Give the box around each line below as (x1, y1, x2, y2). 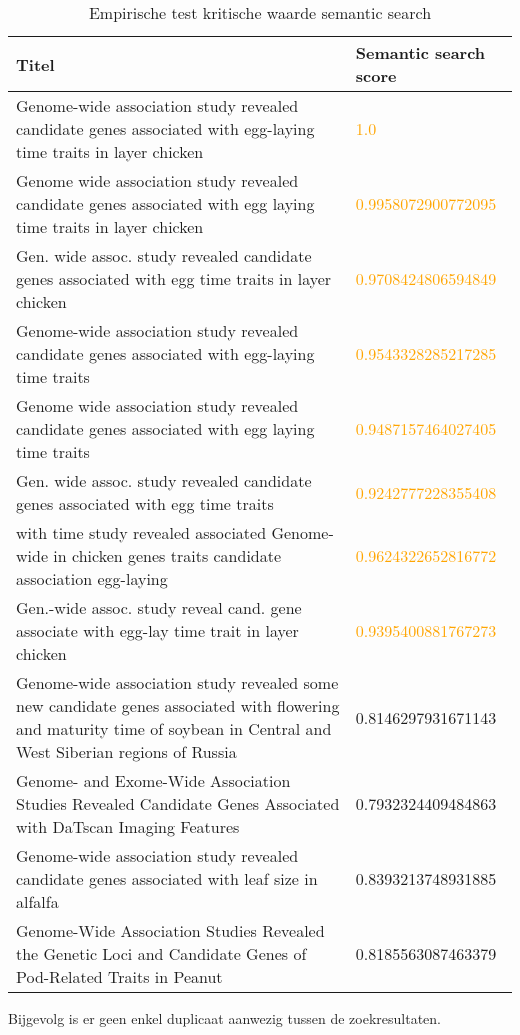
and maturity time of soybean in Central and (16, 717, 332, 740)
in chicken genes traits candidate (53, 544, 282, 567)
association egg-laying (16, 567, 168, 590)
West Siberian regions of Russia (16, 740, 237, 763)
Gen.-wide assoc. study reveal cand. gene (16, 596, 302, 619)
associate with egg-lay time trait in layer (16, 619, 299, 642)
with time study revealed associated (16, 521, 267, 544)
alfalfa (16, 890, 59, 913)
